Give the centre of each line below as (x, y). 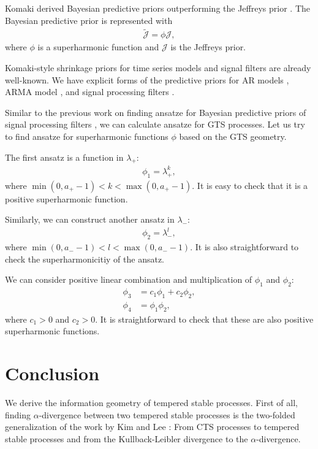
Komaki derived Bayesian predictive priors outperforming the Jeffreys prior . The (157, 8)
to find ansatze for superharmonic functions (87, 136)
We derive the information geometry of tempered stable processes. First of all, (151, 403)
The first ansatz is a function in (64, 157)
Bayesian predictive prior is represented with (89, 20)
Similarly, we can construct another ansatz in (90, 219)
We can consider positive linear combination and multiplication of (129, 279)
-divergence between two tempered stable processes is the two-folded (167, 414)
